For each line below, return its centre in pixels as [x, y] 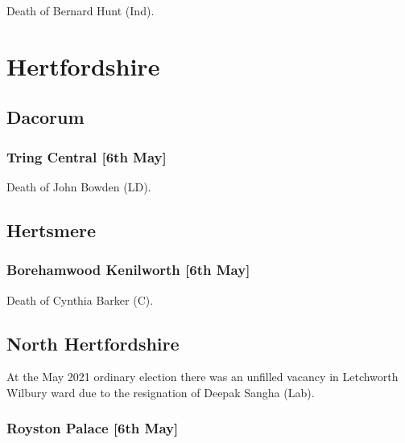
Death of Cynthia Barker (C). [80, 299]
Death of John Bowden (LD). [79, 186]
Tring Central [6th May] [87, 156]
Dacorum [45, 117]
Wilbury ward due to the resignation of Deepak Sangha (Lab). [161, 392]
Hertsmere [52, 230]
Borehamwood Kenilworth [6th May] [128, 270]
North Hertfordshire [93, 343]
